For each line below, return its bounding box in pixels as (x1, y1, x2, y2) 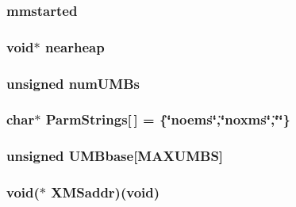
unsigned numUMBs (6, 73, 140, 93)
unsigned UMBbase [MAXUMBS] (6, 146, 224, 166)
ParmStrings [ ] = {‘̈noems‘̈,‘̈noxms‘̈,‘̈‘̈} (45, 109, 290, 129)
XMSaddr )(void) (51, 182, 160, 202)
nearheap (44, 36, 105, 56)
